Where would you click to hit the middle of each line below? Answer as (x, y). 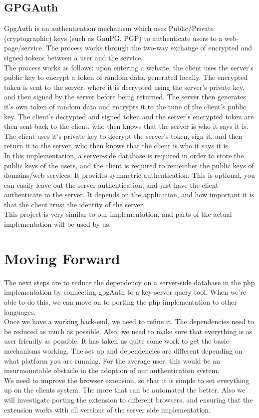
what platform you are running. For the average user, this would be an (112, 360)
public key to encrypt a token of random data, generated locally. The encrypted (126, 77)
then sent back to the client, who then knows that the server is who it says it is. (126, 126)
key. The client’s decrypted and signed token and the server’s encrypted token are (129, 116)
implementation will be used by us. (58, 224)
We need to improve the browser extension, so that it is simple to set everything (127, 380)
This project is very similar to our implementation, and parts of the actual (118, 214)
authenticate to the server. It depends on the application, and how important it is (129, 195)
